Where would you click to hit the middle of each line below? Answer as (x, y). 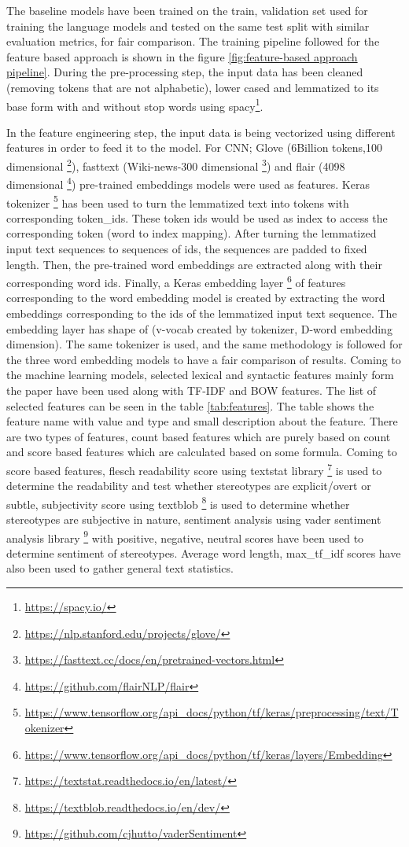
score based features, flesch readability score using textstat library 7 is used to (194, 469)
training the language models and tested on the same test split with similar (188, 26)
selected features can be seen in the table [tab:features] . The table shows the (190, 405)
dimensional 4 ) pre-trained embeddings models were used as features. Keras (188, 183)
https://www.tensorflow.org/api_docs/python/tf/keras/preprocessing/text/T (212, 712)
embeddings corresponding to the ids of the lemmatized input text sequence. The (202, 313)
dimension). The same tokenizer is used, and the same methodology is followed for (204, 344)
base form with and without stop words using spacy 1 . (135, 105)
